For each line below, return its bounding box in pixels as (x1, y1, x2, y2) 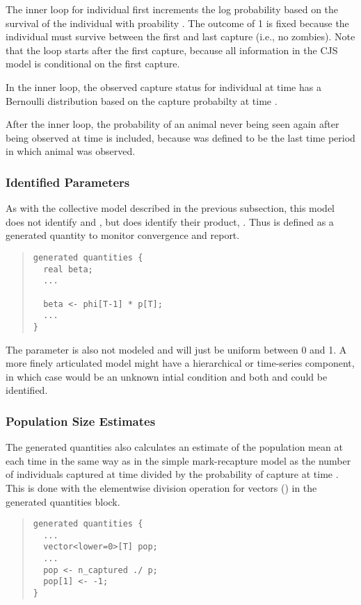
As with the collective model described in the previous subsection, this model (6, 201, 335, 215)
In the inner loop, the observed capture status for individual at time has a (6, 79, 321, 94)
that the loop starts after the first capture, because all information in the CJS (6, 42, 338, 57)
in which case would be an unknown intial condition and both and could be (6, 369, 328, 383)
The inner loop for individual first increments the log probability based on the (6, 2, 339, 16)
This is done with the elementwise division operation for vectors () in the (6, 480, 317, 495)
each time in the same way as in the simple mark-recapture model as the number (6, 453, 351, 467)
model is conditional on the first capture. (6, 56, 180, 71)
